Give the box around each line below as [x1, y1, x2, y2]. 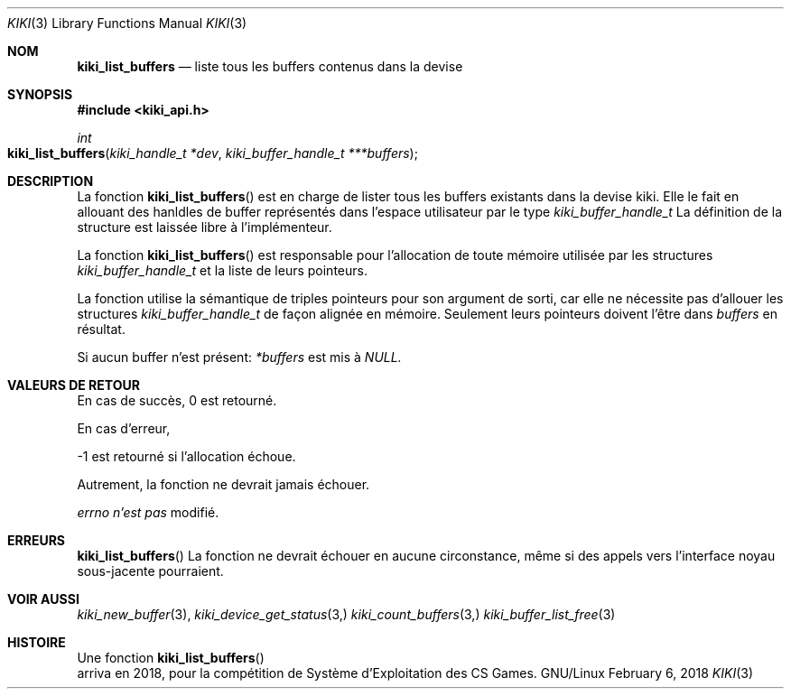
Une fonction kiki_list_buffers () [77, 650, 265, 665]
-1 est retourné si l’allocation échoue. [77, 449, 296, 464]
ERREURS [7, 533, 66, 548]
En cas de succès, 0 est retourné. [77, 393, 277, 408]
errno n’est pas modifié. [77, 505, 219, 520]
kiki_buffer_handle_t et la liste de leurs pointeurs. [77, 263, 368, 278]
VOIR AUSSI [7, 591, 79, 607]
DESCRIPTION [7, 173, 94, 189]
